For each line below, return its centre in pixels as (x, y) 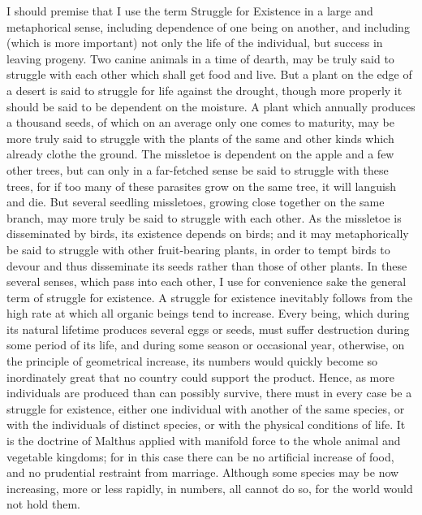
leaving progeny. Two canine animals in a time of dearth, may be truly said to (200, 58)
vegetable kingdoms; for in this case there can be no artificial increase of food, (200, 456)
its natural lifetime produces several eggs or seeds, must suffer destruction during (208, 329)
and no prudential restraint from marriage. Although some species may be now (203, 472)
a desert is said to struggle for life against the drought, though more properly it (205, 90)
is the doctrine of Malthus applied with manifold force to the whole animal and (204, 441)
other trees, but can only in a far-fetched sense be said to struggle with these (198, 169)
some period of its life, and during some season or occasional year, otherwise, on (206, 345)
